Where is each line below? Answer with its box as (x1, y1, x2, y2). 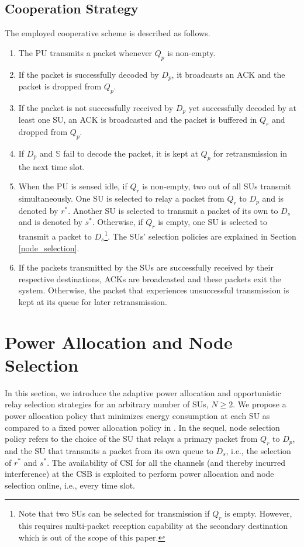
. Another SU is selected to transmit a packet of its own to (68, 204, 278, 216)
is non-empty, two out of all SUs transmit (142, 180, 291, 192)
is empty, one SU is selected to (158, 216, 268, 228)
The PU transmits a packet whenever (18, 46, 153, 58)
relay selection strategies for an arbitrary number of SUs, (5, 398, 209, 410)
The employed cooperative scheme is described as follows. (5, 27, 210, 39)
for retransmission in (213, 147, 288, 159)
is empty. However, (224, 507, 292, 520)
